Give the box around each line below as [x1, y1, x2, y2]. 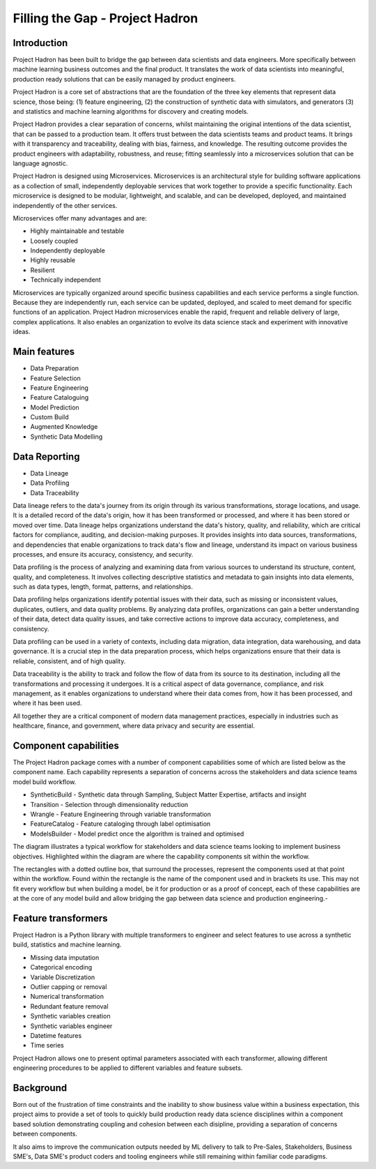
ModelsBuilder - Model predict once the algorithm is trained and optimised [30, 829, 244, 838]
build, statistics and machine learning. [13, 940, 122, 949]
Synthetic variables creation [30, 1012, 111, 1020]
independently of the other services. [13, 201, 118, 209]
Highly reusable [30, 256, 76, 264]
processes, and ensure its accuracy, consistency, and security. [13, 550, 194, 558]
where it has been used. [13, 699, 82, 707]
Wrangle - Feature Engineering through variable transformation [30, 810, 212, 818]
